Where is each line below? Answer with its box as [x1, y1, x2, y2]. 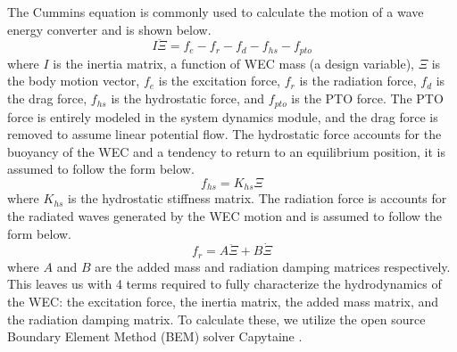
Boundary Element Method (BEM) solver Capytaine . [7, 327, 303, 346]
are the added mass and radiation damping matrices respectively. [95, 257, 451, 275]
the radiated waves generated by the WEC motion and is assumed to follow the [7, 206, 443, 225]
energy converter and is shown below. [7, 20, 212, 38]
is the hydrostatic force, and [111, 89, 265, 108]
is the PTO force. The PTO [291, 89, 444, 108]
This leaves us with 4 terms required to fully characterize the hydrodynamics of [7, 274, 442, 293]
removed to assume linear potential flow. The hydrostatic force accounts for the [7, 125, 442, 143]
